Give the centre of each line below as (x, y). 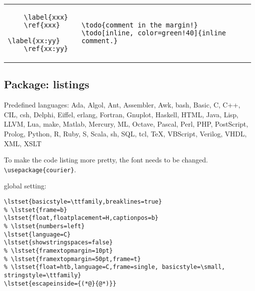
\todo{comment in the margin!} (140, 25)
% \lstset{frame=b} (36, 210)
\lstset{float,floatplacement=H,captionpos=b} (81, 218)
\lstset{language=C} (38, 234)
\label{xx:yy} (34, 41)
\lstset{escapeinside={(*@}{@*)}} (60, 283)
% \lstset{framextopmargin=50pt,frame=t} (73, 259)
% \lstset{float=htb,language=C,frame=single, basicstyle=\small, (115, 267)
